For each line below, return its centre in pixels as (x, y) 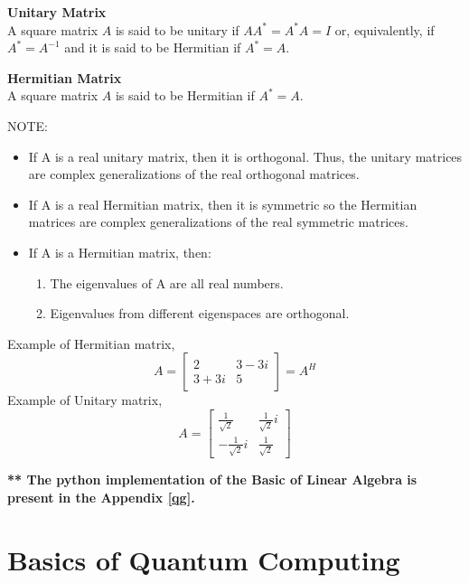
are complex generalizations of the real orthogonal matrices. (194, 174)
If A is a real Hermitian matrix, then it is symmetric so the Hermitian (223, 204)
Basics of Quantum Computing (204, 559)
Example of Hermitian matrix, (91, 343)
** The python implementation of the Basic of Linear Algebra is (212, 480)
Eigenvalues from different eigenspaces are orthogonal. (200, 313)
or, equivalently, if (385, 29)
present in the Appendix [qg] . (101, 497)
